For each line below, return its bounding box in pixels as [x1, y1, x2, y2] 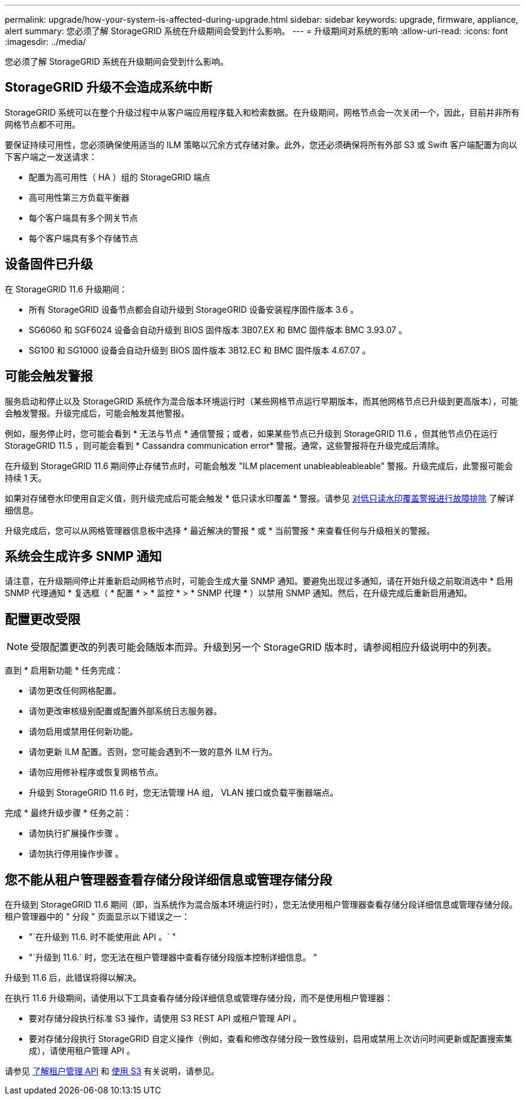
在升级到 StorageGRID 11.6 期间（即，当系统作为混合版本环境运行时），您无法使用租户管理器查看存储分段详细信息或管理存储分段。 [5, 899, 518, 910]
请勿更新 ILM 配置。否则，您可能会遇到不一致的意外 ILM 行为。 [29, 747, 277, 757]
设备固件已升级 [5, 256, 93, 272]
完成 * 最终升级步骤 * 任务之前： [5, 808, 132, 818]
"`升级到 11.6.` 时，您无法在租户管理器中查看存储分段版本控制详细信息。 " [29, 952, 318, 963]
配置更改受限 [5, 611, 80, 627]
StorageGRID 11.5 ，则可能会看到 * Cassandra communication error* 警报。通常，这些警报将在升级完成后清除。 [5, 440, 444, 451]
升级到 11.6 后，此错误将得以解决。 [5, 972, 141, 983]
